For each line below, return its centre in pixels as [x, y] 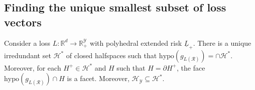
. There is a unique [222, 43]
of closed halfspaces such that [111, 55]
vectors [23, 22]
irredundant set [28, 55]
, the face [191, 67]
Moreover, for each [33, 67]
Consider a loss [27, 43]
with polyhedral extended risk [136, 43]
